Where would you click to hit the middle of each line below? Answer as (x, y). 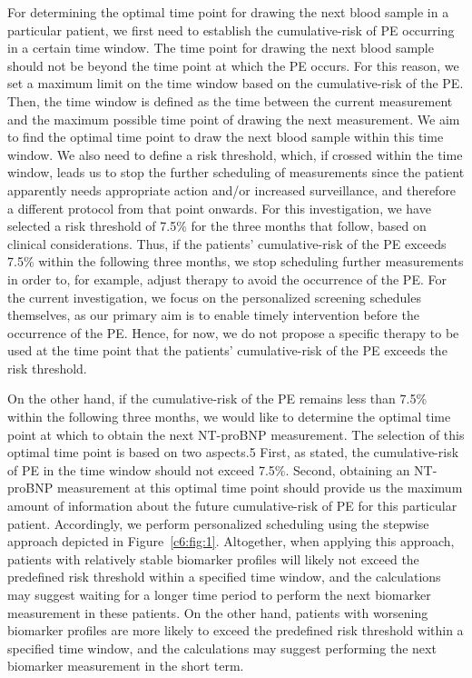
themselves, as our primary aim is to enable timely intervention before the (213, 315)
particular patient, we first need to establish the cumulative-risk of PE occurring (231, 30)
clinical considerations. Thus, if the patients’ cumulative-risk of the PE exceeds (227, 243)
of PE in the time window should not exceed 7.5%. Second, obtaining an (209, 469)
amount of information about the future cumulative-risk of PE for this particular (232, 506)
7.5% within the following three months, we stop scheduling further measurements (236, 261)
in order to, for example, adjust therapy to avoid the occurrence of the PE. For (227, 279)
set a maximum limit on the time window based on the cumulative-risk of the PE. (236, 83)
